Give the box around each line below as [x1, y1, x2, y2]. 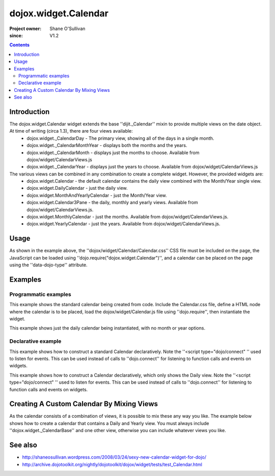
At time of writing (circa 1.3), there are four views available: [9, 128, 133, 134]
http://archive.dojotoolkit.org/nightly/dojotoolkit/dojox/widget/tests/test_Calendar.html [22, 461, 202, 467]
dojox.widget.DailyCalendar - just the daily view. [26, 185, 128, 191]
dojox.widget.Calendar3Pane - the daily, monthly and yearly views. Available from [26, 199, 198, 206]
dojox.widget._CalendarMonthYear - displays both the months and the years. [26, 142, 187, 148]
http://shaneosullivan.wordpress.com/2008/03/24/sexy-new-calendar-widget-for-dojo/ [22, 454, 206, 460]
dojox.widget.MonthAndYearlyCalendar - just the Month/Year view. [26, 192, 168, 198]
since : [9, 32, 23, 38]
